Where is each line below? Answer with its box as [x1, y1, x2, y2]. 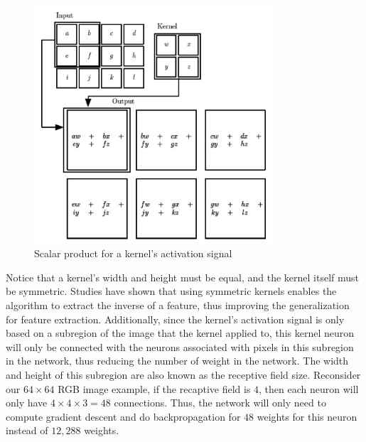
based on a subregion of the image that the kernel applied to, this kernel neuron [6, 325, 355, 340]
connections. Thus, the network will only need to [114, 395, 326, 410]
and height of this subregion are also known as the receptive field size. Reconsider [6, 367, 361, 382]
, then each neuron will [259, 381, 359, 396]
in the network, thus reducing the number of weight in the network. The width [6, 353, 349, 368]
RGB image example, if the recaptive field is [58, 381, 251, 396]
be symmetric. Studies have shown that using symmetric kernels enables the [6, 284, 337, 298]
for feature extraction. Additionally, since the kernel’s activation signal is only [6, 311, 345, 326]
